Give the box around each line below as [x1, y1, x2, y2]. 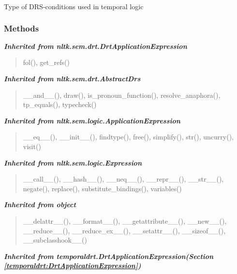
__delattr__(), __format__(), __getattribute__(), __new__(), [23, 215, 227, 226]
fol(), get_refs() [23, 57, 70, 67]
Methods [4, 22, 39, 34]
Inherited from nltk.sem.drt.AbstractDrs [4, 74, 141, 83]
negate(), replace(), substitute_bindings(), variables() [23, 183, 182, 193]
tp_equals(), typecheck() [23, 99, 97, 109]
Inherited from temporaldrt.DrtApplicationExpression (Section [4, 251, 214, 261]
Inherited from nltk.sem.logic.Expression [4, 157, 142, 167]
